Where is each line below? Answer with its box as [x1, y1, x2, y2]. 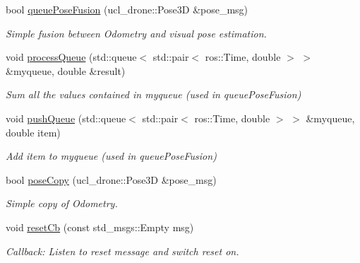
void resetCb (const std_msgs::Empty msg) [6, 219, 194, 234]
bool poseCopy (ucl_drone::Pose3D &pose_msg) [6, 172, 217, 187]
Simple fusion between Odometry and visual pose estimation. [6, 25, 267, 40]
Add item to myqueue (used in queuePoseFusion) [6, 148, 217, 163]
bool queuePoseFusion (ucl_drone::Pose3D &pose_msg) [6, 2, 248, 16]
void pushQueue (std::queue [6, 110, 126, 125]
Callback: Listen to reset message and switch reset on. [6, 243, 239, 258]
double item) [6, 124, 61, 139]
